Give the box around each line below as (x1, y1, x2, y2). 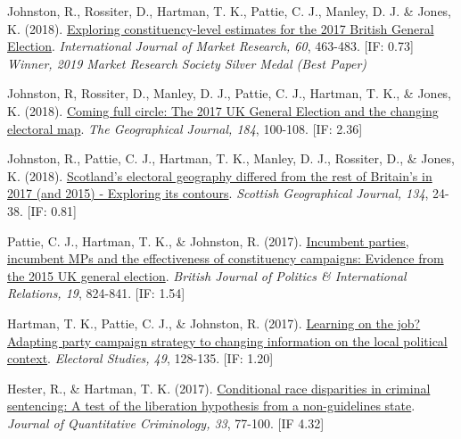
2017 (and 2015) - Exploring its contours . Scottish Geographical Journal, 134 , (7, 184, 429, 203)
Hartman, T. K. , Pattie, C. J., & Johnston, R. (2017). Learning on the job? (7, 313, 421, 332)
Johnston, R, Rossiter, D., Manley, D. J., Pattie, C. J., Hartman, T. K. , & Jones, (7, 84, 452, 103)
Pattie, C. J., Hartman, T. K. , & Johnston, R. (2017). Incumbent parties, (7, 231, 409, 250)
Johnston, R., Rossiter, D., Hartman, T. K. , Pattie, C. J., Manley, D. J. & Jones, (7, 2, 452, 20)
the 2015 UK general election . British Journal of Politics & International (7, 266, 407, 285)
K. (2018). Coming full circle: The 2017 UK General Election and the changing (7, 101, 439, 120)
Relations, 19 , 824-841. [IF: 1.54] (7, 284, 185, 302)
